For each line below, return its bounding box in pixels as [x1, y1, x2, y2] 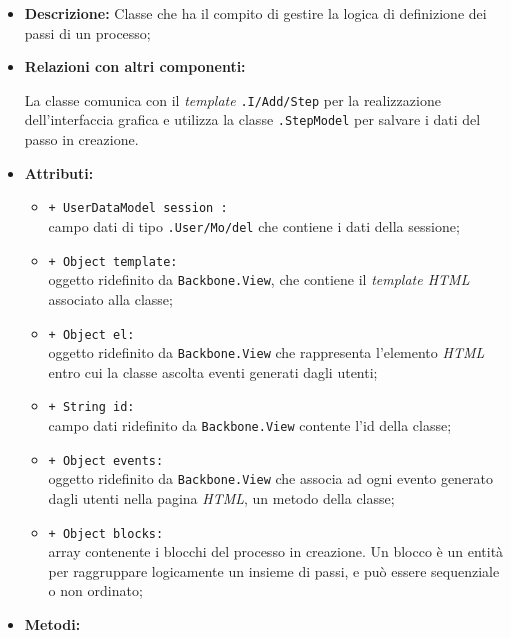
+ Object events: [48, 453, 164, 468]
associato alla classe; [48, 288, 173, 309]
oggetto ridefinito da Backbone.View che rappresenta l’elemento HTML [48, 342, 485, 363]
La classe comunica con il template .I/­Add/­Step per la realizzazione [24, 89, 441, 110]
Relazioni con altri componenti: [24, 56, 246, 77]
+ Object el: [48, 327, 135, 342]
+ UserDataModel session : [48, 201, 228, 216]
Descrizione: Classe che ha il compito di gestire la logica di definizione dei [24, 3, 487, 23]
